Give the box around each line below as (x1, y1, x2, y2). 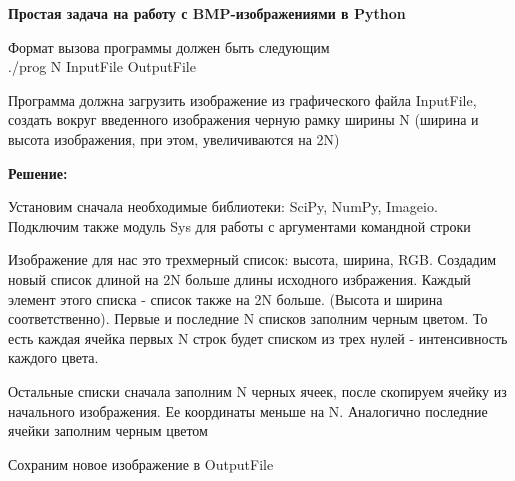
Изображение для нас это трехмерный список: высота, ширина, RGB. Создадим (8, 249, 496, 270)
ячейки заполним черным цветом (8, 420, 208, 441)
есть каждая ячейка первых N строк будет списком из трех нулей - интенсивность (8, 327, 508, 348)
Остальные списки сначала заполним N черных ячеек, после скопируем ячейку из (8, 380, 507, 401)
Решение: (8, 162, 68, 183)
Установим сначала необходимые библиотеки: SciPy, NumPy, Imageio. (8, 196, 438, 217)
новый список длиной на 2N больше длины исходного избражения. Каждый (8, 268, 471, 289)
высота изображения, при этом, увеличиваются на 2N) (8, 128, 340, 149)
